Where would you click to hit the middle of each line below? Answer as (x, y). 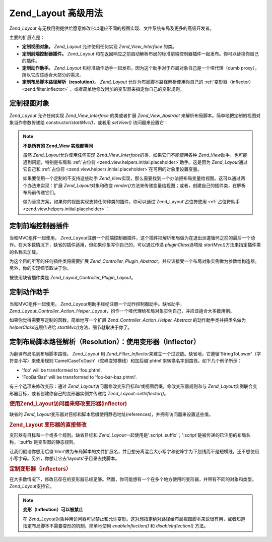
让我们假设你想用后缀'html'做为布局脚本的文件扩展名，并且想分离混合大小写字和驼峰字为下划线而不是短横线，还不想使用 (134, 451)
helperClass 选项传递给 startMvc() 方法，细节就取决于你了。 (71, 327)
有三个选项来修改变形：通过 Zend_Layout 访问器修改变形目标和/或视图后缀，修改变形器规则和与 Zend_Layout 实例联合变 (133, 386)
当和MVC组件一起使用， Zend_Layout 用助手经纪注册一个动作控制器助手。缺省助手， (97, 304)
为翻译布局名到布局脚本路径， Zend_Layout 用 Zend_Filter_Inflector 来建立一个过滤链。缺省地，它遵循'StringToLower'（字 (135, 353)
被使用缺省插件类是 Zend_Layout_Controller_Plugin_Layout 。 (73, 277)
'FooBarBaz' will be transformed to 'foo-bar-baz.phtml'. (79, 377)
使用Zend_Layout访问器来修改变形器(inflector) (68, 404)
